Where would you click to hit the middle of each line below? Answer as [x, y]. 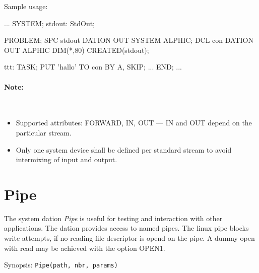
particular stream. [44, 132]
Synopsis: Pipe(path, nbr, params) [61, 265]
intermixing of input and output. [67, 159]
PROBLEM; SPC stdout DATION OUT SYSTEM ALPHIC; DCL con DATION [129, 40]
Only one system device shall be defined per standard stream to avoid [124, 149]
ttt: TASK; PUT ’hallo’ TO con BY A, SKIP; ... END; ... [93, 67]
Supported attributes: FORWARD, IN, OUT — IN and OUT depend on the [134, 123]
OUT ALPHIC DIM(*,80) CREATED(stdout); [77, 50]
